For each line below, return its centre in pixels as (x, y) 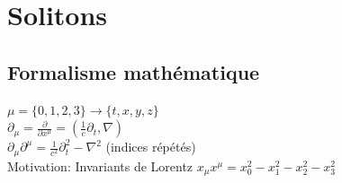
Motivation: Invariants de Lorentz (100, 166)
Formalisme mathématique (134, 71)
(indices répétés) (151, 147)
